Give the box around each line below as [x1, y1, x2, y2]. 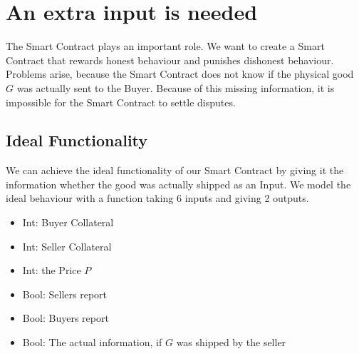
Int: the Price [22, 263, 81, 278]
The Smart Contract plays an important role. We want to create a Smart [6, 39, 325, 54]
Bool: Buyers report [22, 310, 109, 325]
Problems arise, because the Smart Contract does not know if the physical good [6, 66, 354, 81]
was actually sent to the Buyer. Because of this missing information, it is [16, 80, 335, 95]
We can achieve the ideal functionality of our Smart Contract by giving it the [6, 163, 344, 178]
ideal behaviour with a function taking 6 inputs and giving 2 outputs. [6, 191, 309, 206]
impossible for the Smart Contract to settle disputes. [6, 94, 236, 109]
